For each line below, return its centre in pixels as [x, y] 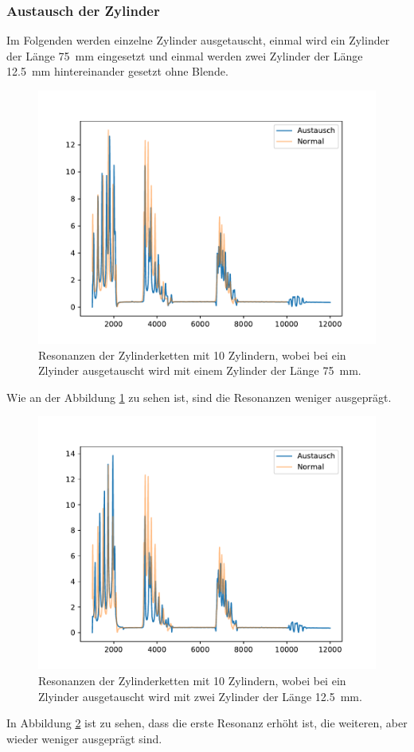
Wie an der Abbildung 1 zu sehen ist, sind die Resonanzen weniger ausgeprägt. [199, 397]
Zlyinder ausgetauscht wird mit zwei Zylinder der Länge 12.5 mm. [200, 696]
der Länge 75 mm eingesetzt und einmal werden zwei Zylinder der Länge [185, 55]
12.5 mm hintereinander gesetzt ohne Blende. [117, 71]
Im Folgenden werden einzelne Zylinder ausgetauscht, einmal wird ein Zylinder [198, 40]
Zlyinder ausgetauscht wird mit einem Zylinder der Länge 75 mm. [200, 370]
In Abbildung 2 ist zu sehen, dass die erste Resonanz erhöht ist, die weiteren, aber [207, 723]
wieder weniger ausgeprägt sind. [84, 738]
